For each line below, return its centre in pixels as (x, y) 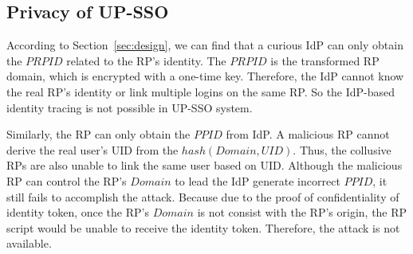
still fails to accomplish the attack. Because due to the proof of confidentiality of (203, 196)
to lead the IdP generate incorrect (258, 180)
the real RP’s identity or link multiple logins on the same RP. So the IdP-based (201, 91)
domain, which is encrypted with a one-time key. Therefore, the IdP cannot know (205, 76)
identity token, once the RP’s (78, 212)
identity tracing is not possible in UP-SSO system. (130, 107)
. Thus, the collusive (342, 149)
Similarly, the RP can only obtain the (98, 134)
